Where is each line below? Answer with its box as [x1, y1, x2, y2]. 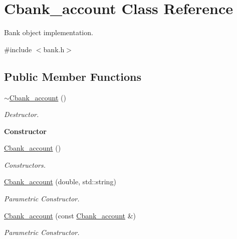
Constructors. [4, 159, 46, 170]
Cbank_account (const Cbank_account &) [4, 210, 136, 220]
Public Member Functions [4, 68, 141, 84]
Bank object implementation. [4, 27, 93, 38]
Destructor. [4, 109, 39, 119]
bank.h [43, 44, 65, 54]
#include [4, 44, 32, 54]
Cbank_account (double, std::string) [4, 176, 116, 187]
